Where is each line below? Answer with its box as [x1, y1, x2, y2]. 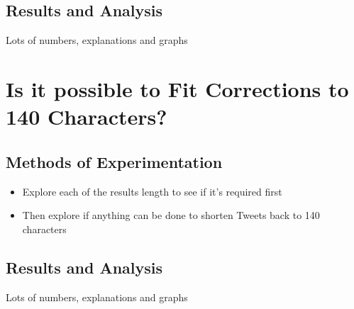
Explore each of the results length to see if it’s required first [22, 184, 282, 198]
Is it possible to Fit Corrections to [6, 74, 349, 103]
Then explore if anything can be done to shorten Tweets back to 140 [22, 208, 320, 223]
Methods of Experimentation [6, 150, 223, 172]
